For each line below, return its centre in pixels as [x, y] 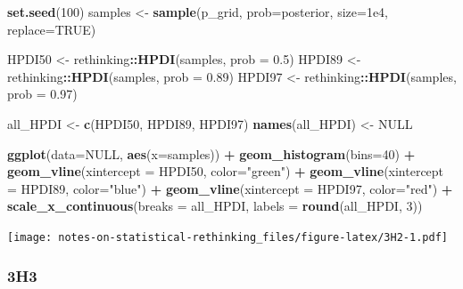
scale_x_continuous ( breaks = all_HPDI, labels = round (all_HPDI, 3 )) [215, 206]
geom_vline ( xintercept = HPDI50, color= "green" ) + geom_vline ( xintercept [226, 171]
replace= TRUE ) [52, 29]
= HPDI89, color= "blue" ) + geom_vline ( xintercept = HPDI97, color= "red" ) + [230, 188]
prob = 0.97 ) [42, 94]
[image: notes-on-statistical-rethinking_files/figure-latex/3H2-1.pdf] [227, 237]
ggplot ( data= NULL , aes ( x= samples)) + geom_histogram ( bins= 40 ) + [211, 153]
